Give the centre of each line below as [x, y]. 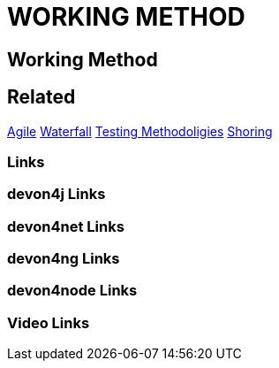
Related [41, 97]
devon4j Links [57, 194]
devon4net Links [66, 226]
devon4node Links [72, 291]
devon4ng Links [64, 259]
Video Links [49, 322]
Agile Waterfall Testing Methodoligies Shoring [140, 131]
